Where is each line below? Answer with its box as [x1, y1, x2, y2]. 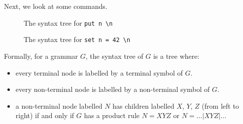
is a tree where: [153, 50, 200, 61]
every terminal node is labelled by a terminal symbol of [15, 67, 183, 78]
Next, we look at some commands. [4, 1, 107, 11]
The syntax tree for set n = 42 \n [24, 34, 131, 44]
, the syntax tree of [85, 50, 143, 61]
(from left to [202, 100, 239, 111]
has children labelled [112, 100, 174, 111]
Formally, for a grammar [4, 50, 78, 61]
